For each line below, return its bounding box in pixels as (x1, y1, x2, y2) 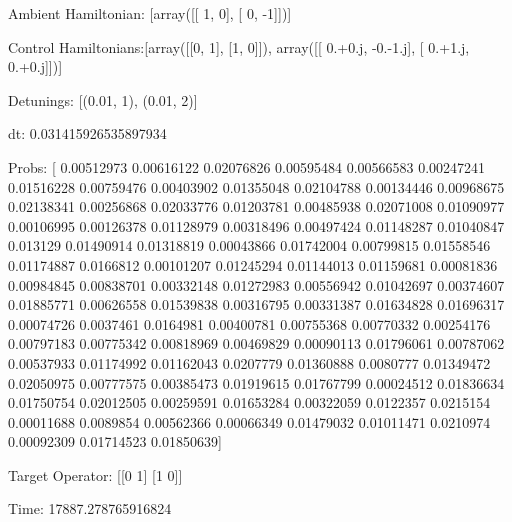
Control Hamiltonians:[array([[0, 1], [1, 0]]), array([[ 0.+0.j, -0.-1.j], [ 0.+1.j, (8, 36, 470, 57)
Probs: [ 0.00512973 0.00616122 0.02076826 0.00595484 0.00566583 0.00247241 (8, 156, 486, 177)
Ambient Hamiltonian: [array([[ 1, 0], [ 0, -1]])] (8, 3, 292, 23)
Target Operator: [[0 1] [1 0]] (8, 464, 183, 485)
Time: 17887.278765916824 (8, 498, 172, 519)
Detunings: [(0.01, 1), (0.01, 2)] (8, 89, 198, 110)
